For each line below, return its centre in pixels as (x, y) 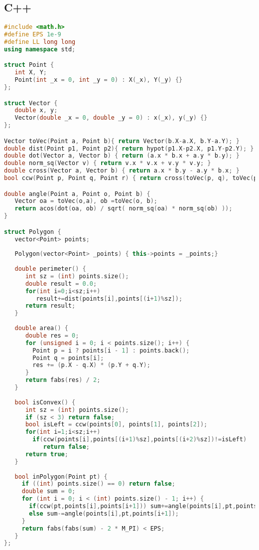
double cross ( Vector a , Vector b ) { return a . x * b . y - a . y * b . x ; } (122, 171)
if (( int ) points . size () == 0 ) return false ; (98, 484)
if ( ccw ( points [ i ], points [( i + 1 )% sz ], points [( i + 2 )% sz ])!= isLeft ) (140, 440)
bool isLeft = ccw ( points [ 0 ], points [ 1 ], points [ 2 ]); (116, 425)
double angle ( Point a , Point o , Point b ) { (77, 194)
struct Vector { (31, 103)
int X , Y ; (31, 73)
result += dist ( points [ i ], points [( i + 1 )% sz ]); (109, 298)
